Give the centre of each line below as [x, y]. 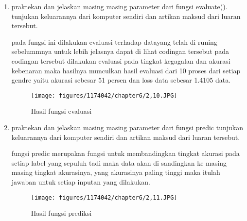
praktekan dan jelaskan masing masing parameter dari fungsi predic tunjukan [127, 127]
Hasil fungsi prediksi [61, 213]
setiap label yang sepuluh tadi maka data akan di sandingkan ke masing [119, 162]
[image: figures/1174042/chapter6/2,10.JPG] [104, 95]
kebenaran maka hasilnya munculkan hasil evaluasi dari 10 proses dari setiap [126, 70]
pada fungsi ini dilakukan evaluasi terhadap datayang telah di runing [114, 42]
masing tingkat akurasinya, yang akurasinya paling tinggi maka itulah [116, 172]
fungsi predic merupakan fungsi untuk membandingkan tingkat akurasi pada [125, 153]
